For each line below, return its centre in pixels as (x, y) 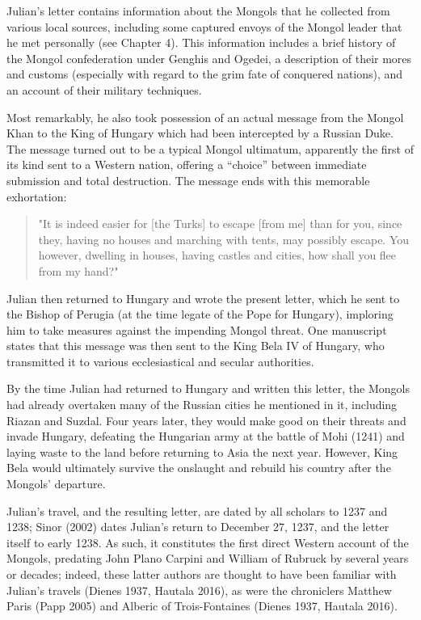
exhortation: (37, 196)
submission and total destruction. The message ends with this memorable (188, 180)
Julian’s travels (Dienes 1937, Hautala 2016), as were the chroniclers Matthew (199, 590)
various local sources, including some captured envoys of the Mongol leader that (204, 26)
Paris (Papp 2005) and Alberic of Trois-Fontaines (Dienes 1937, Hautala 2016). (202, 606)
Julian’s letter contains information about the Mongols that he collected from (198, 11)
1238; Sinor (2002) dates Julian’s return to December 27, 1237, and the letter (198, 527)
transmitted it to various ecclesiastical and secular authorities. (160, 361)
